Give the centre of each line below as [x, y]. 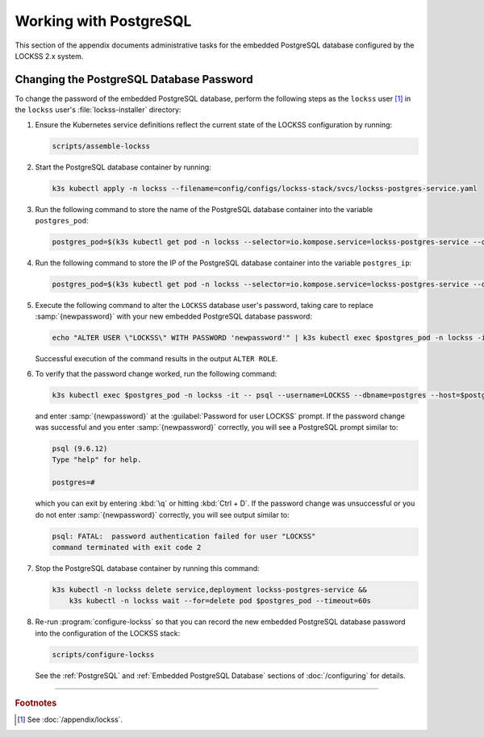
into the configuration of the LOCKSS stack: [108, 633]
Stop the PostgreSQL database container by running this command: [147, 568]
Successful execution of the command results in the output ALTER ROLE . [156, 359]
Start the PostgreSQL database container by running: [123, 167]
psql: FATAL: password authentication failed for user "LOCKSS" [184, 536]
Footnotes [36, 703]
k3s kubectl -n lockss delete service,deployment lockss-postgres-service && [209, 589]
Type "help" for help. [97, 460]
